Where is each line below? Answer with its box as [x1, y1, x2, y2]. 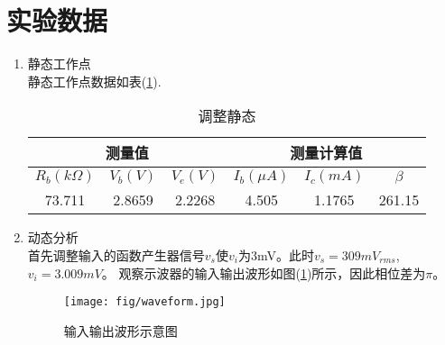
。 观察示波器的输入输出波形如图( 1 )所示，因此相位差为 [101, 263, 426, 282]
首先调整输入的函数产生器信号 [27, 245, 205, 264]
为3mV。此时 [237, 245, 314, 264]
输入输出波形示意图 [63, 321, 178, 340]
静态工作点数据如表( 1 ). [27, 71, 162, 90]
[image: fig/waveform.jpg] [63, 295, 226, 309]
